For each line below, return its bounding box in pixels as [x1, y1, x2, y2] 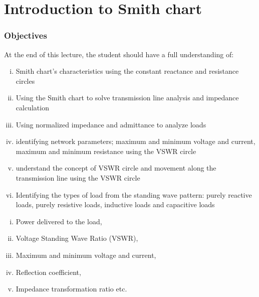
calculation [16, 102, 49, 112]
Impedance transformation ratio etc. [16, 283, 127, 294]
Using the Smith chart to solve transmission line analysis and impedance [16, 92, 239, 103]
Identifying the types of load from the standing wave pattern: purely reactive [16, 189, 252, 200]
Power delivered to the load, [16, 216, 102, 226]
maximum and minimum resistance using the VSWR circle [16, 145, 196, 156]
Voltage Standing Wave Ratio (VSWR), [16, 233, 138, 243]
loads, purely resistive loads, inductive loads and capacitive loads [16, 199, 215, 210]
